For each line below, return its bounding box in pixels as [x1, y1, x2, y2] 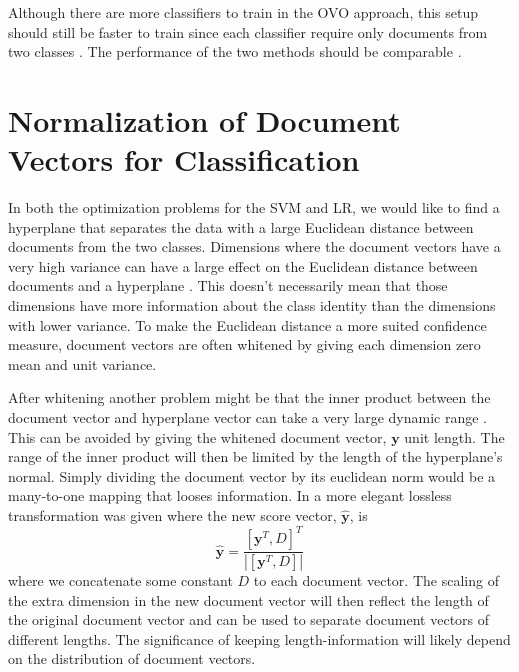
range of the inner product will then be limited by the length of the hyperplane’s [8, 446, 503, 467]
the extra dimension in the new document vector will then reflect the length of [8, 589, 489, 610]
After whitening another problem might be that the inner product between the [8, 387, 491, 408]
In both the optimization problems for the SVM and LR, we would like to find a [8, 197, 500, 218]
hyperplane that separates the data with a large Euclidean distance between [8, 216, 474, 237]
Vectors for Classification [8, 139, 360, 180]
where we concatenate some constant [8, 569, 233, 590]
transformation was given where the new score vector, [8, 505, 337, 525]
